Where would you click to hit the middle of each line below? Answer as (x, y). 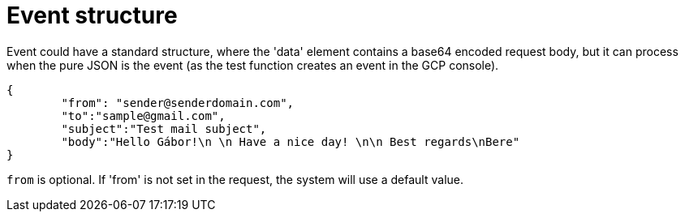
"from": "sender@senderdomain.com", (178, 103)
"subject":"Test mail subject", (164, 128)
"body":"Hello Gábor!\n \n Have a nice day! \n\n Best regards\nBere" (291, 141)
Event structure (92, 15)
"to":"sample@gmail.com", (143, 115)
